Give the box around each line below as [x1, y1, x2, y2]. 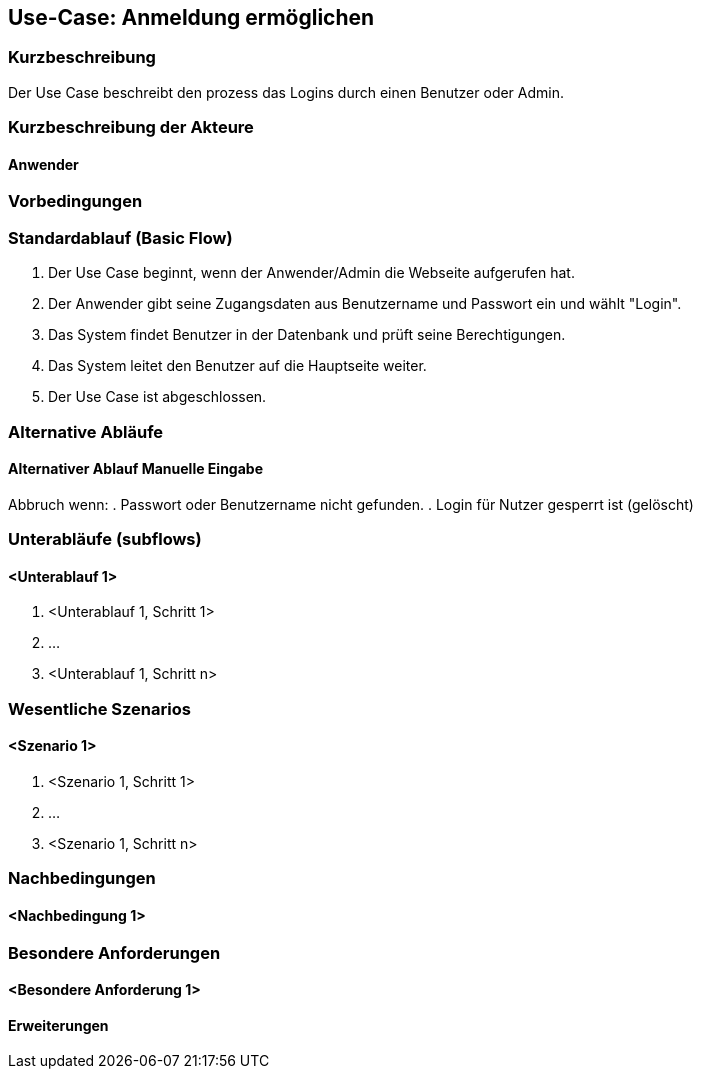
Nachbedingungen [8, 868, 156, 889]
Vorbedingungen [8, 191, 143, 212]
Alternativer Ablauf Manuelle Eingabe [8, 460, 263, 478]
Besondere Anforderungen [8, 942, 221, 963]
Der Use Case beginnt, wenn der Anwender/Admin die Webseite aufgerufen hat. [48, 264, 575, 282]
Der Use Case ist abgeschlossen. [48, 388, 267, 406]
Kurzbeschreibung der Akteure [8, 117, 254, 138]
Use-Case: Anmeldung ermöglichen [8, 5, 375, 30]
